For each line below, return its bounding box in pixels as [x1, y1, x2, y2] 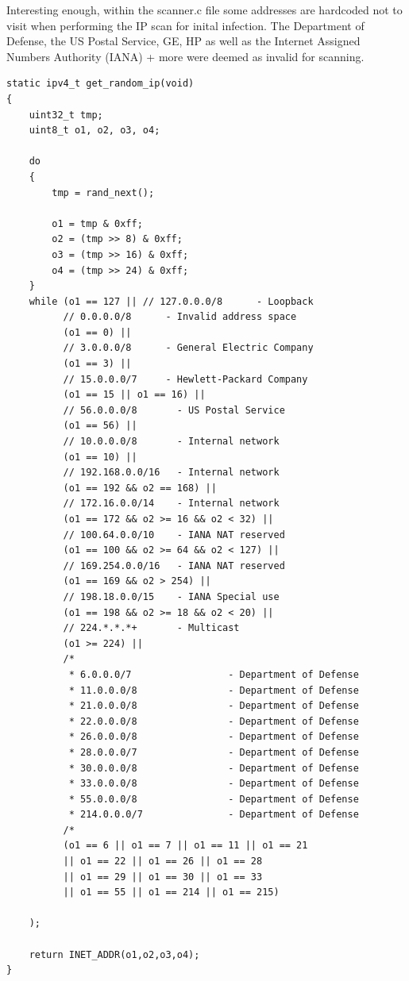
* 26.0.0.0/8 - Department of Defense [68, 731, 359, 743]
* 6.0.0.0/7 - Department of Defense [68, 668, 359, 680]
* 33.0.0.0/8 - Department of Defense [68, 778, 359, 790]
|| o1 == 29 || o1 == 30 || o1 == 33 [63, 871, 263, 883]
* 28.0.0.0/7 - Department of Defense [68, 746, 359, 758]
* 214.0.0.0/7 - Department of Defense [68, 809, 359, 821]
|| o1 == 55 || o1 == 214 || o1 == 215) [63, 887, 280, 898]
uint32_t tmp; [29, 109, 103, 121]
